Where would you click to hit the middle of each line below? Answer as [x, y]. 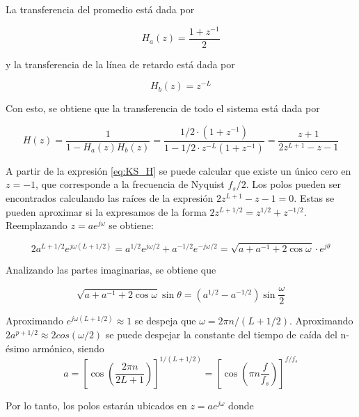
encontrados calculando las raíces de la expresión [110, 198]
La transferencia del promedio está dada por [100, 9]
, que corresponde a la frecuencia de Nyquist [130, 184]
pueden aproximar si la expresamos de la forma [106, 211]
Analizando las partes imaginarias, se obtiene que [111, 269]
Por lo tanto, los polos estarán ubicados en [96, 405]
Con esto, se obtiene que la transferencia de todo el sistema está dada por [163, 108]
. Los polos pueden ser [293, 184]
